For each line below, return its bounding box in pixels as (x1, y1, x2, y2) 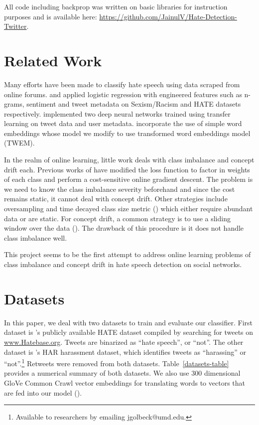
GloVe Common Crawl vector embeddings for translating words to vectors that (4, 377, 246, 388)
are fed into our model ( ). (4, 387, 82, 398)
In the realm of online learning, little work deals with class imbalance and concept (4, 154, 255, 165)
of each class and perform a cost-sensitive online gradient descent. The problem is (4, 174, 253, 184)
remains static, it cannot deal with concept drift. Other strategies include (4, 193, 228, 204)
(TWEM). (4, 138, 35, 148)
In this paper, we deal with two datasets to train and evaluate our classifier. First (4, 317, 253, 327)
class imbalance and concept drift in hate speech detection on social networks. (4, 259, 242, 269)
